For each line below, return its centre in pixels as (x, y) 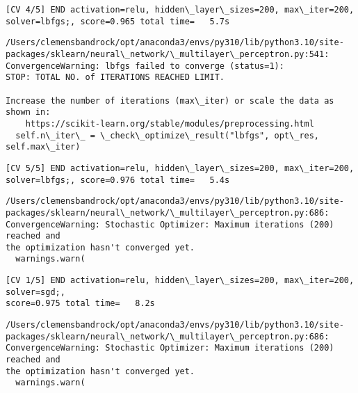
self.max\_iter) (43, 147)
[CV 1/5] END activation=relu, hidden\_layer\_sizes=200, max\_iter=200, (180, 281)
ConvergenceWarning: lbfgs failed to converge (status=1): (145, 66)
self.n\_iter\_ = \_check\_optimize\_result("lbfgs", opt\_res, (168, 135)
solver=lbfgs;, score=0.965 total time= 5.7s (118, 21)
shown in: (28, 112)
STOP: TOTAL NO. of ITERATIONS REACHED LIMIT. (115, 78)
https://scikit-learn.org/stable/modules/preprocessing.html (170, 123)
